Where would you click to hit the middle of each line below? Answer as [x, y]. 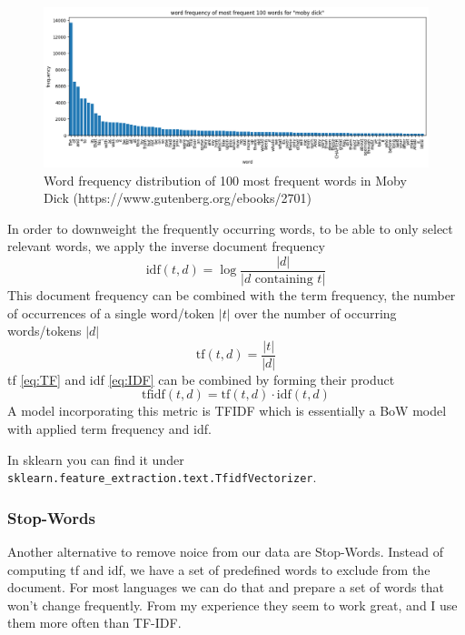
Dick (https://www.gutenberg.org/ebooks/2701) [178, 198]
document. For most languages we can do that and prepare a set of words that [226, 587]
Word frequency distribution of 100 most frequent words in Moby [225, 180]
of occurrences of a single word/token [111, 312]
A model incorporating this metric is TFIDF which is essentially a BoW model [227, 411]
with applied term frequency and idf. [109, 429]
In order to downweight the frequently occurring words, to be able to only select [230, 228]
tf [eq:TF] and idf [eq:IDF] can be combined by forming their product [201, 379]
